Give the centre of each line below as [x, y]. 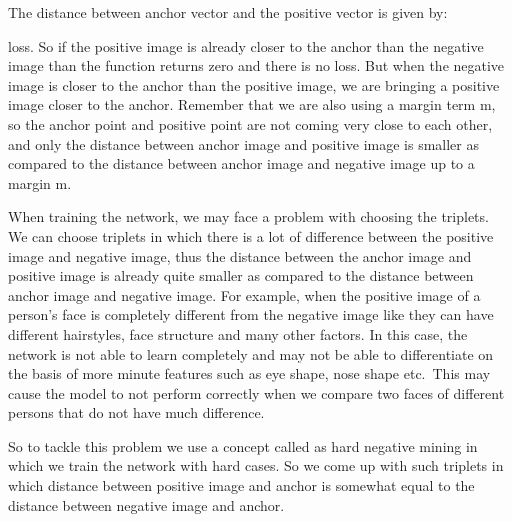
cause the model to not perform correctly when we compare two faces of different [256, 392]
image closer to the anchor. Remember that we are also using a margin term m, [252, 104]
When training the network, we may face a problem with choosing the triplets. [248, 216]
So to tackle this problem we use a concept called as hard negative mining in [243, 445]
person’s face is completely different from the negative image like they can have [251, 314]
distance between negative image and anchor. [146, 504]
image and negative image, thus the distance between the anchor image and [240, 255]
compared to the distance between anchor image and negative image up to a [241, 163]
